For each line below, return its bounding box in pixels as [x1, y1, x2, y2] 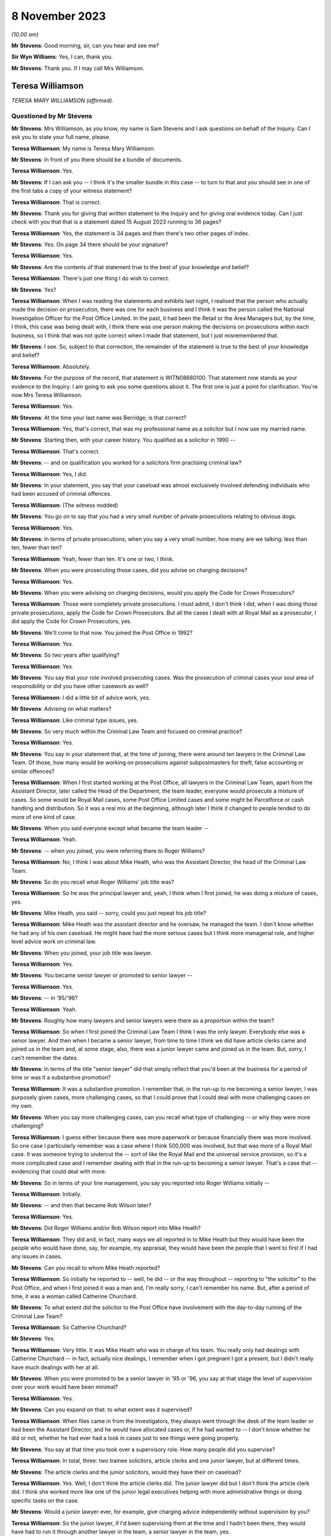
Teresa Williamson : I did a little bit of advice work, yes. [11, 694, 151, 701]
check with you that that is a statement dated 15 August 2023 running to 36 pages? [11, 218, 222, 225]
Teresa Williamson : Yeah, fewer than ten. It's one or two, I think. [11, 555, 174, 562]
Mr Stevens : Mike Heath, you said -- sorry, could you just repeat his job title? [11, 909, 207, 917]
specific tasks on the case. [11, 1497, 80, 1504]
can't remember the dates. [11, 1054, 79, 1061]
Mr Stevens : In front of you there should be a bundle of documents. [11, 155, 183, 163]
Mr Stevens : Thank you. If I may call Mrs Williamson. [11, 65, 145, 72]
